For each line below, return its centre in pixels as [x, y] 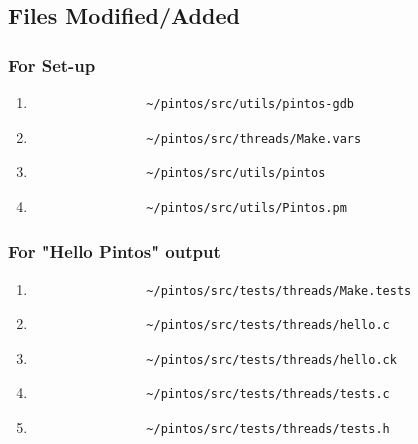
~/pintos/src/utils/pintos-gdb [250, 104]
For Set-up [52, 64]
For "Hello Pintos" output [114, 251]
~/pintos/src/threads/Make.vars [254, 138]
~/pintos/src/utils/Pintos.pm [246, 207]
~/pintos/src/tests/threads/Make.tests [279, 290]
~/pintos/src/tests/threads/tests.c [268, 394]
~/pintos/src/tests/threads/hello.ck [271, 359]
